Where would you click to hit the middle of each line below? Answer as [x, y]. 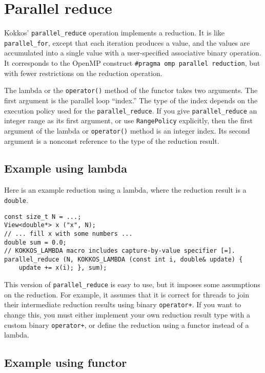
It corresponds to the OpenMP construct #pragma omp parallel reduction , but [132, 63]
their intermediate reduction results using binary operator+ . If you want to [123, 304]
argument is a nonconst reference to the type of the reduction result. [112, 141]
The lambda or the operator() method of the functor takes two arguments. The [131, 90]
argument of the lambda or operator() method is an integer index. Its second [127, 130]
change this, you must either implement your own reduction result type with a [127, 315]
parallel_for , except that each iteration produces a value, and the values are [127, 42]
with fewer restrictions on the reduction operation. [83, 73]
